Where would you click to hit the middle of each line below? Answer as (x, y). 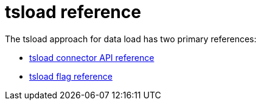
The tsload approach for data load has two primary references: (131, 39)
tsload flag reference (71, 76)
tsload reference (73, 12)
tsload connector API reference (92, 57)
